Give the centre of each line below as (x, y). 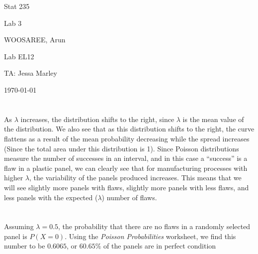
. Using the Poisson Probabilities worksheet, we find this (150, 236)
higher (14, 178)
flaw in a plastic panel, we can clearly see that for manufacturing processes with (126, 168)
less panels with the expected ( (51, 197)
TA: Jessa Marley (31, 73)
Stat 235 (17, 6)
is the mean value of (213, 119)
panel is (16, 236)
